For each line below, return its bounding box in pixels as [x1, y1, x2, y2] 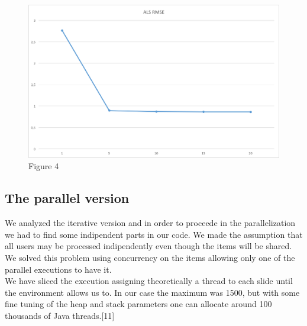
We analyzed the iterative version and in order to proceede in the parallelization [5, 217, 296, 229]
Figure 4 [28, 160, 59, 172]
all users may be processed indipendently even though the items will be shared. [5, 240, 292, 252]
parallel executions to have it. [5, 263, 112, 275]
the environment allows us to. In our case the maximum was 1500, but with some [5, 286, 300, 298]
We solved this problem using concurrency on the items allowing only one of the [5, 251, 295, 263]
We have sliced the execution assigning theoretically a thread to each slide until [5, 275, 293, 287]
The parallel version [5, 189, 130, 207]
